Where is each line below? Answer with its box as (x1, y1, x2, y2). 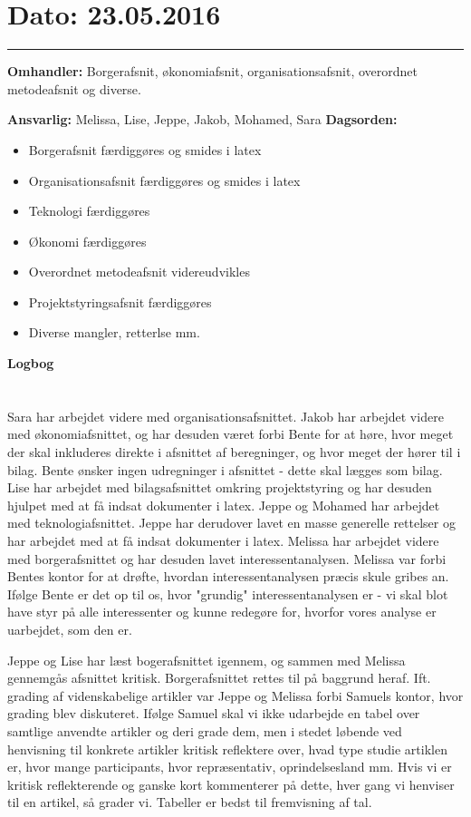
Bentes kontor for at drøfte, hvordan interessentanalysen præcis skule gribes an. (7, 567, 449, 586)
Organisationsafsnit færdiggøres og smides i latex (28, 170, 301, 190)
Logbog (7, 354, 54, 373)
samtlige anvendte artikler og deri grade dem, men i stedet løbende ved (7, 721, 402, 740)
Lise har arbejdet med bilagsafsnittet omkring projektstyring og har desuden (7, 478, 432, 497)
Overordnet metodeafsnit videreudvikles (28, 262, 250, 281)
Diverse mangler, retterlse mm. (28, 323, 200, 342)
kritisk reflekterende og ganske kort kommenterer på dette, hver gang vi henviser (7, 774, 455, 793)
